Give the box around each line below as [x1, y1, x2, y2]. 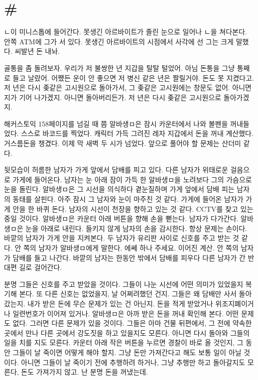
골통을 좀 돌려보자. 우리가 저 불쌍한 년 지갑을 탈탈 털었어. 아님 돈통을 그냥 [4, 62, 235, 73]
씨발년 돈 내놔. [14, 46, 60, 56]
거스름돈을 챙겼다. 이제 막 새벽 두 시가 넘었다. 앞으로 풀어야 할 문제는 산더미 [4, 138, 241, 148]
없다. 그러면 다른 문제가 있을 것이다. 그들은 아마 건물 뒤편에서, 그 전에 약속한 [12, 318, 252, 328]
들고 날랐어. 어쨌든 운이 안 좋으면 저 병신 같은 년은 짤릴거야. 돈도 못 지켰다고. [12, 72, 254, 83]
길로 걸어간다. [19, 262, 62, 272]
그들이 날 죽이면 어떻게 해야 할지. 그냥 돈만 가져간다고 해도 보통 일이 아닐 [12, 347, 242, 357]
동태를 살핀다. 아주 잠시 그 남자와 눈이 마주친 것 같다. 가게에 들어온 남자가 [12, 194, 244, 204]
